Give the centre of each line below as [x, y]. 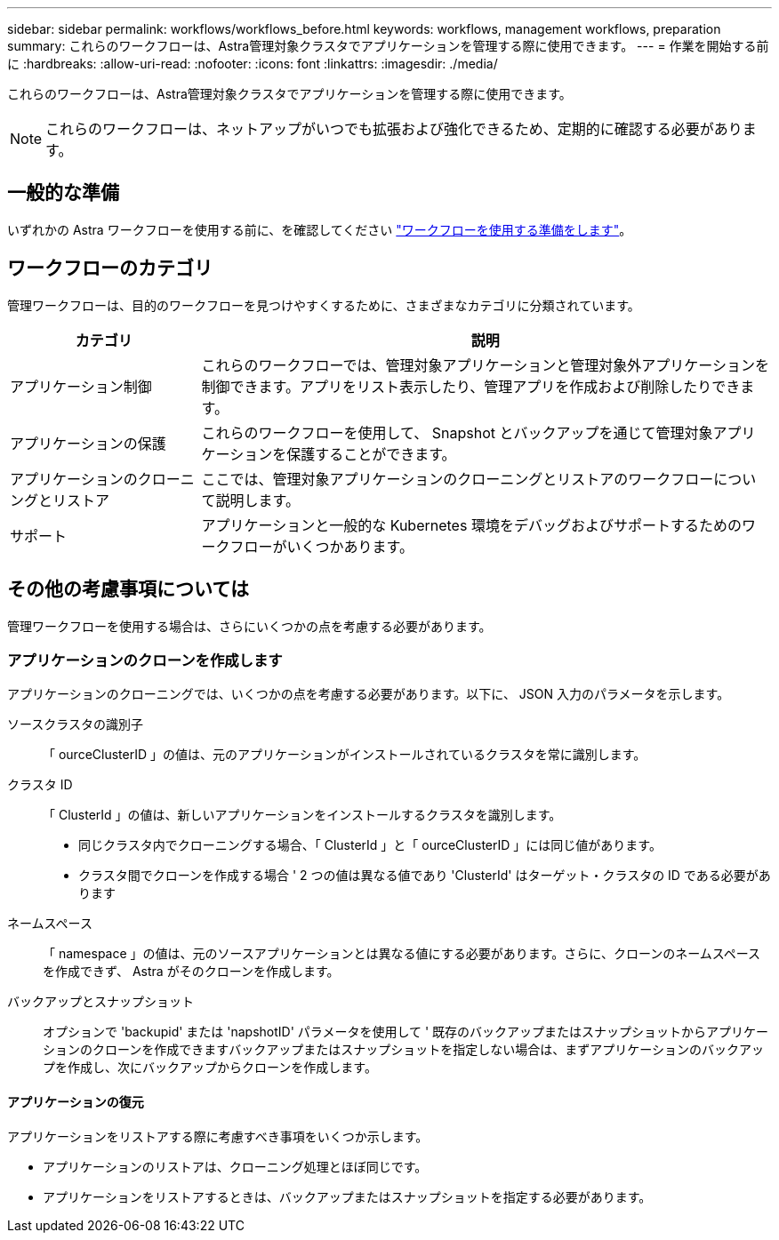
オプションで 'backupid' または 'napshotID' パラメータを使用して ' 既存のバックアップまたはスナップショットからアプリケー [406, 1032]
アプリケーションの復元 [76, 1101]
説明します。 [257, 500]
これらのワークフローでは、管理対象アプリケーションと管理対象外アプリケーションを [485, 365]
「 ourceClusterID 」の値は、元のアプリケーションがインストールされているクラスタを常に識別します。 [345, 755]
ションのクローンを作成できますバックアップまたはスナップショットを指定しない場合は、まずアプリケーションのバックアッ [404, 1050]
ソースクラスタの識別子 [76, 724]
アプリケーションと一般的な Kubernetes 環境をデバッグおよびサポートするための [471, 525]
